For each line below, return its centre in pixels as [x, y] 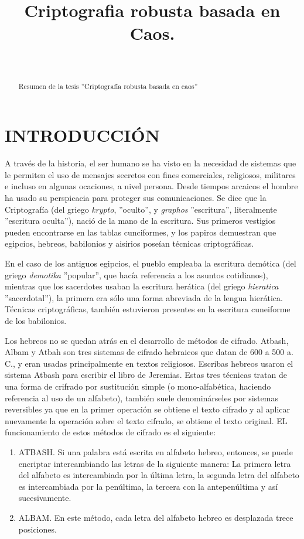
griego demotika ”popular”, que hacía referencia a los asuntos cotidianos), [136, 274]
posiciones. [37, 529]
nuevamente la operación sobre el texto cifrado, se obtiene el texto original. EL [146, 420]
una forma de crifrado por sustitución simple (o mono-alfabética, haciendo [138, 386]
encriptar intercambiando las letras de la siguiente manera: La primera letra [155, 463]
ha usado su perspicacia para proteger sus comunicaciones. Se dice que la [136, 198]
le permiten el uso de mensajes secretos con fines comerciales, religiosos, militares [150, 174]
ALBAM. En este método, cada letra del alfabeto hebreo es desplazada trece [156, 517]
